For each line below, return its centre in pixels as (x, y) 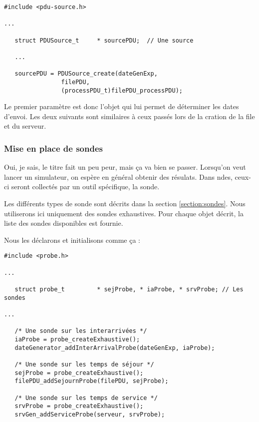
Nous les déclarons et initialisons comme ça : (72, 240)
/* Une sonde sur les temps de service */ (86, 398)
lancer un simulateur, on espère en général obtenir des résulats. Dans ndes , (118, 176)
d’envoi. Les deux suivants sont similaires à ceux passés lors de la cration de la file (129, 116)
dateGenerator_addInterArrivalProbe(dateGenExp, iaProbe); (115, 348)
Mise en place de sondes (53, 148)
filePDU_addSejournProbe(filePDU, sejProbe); (92, 381)
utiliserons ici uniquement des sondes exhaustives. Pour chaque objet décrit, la (124, 213)
